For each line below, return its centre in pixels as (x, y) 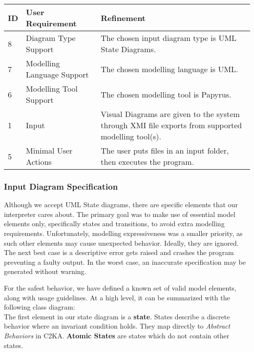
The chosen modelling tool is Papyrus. (166, 94)
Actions (39, 162)
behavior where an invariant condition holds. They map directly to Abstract (117, 326)
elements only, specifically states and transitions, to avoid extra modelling (114, 224)
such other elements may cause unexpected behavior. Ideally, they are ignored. (121, 243)
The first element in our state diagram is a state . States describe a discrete (117, 316)
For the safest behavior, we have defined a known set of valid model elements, (120, 287)
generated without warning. (45, 271)
